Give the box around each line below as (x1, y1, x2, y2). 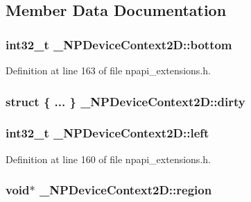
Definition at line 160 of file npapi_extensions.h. (6, 151, 211, 166)
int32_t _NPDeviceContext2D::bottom (6, 35, 232, 53)
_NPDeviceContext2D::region (39, 181, 212, 199)
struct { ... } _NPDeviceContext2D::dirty (6, 92, 245, 110)
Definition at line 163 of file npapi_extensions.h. (6, 63, 211, 77)
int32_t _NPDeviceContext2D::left (6, 124, 209, 142)
